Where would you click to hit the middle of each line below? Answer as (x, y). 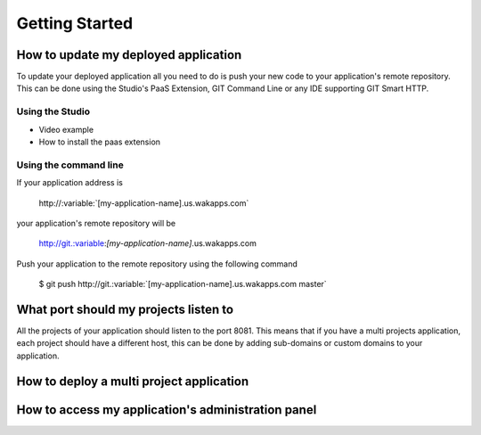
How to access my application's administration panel (167, 410)
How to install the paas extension (99, 142)
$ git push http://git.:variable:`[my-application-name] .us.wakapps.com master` (183, 284)
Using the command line (70, 165)
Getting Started (75, 23)
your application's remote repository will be (96, 223)
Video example (66, 129)
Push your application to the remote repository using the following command (157, 264)
